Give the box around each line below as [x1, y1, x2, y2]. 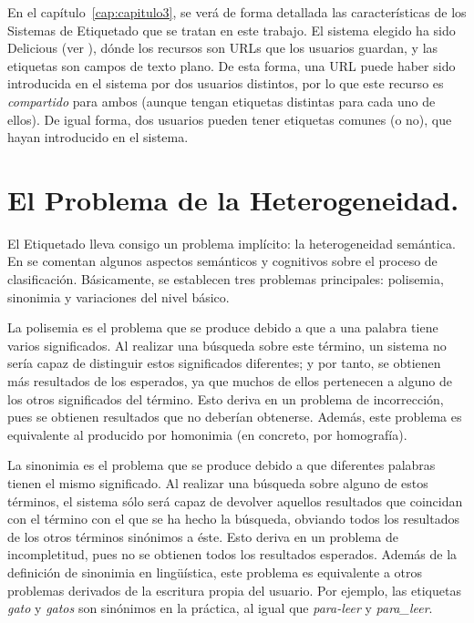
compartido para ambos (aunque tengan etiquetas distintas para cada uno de [7, 91, 436, 110]
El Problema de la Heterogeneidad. [7, 180, 459, 218]
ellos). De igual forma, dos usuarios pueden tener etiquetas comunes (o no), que [7, 109, 452, 128]
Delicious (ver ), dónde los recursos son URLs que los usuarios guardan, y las [7, 38, 438, 57]
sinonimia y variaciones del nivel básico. [7, 287, 230, 306]
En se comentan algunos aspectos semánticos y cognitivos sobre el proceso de [7, 251, 438, 271]
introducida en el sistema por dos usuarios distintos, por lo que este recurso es [7, 74, 444, 93]
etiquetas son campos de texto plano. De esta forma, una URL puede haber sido [7, 56, 456, 75]
